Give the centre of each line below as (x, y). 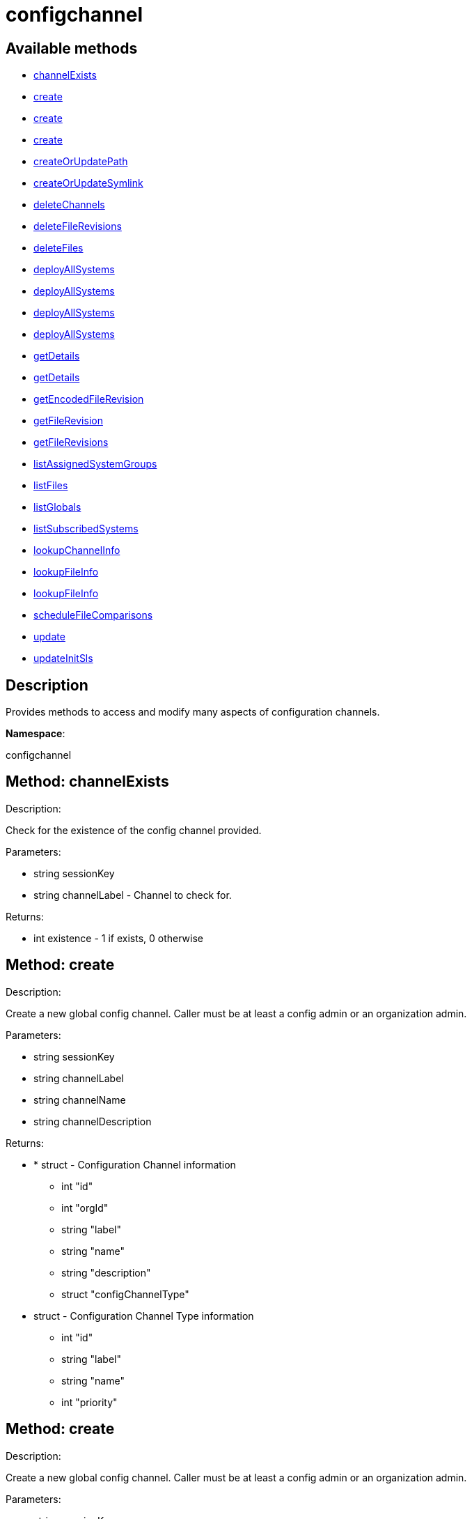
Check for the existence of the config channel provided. (134, 830)
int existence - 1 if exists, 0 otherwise (118, 938)
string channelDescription (93, 1121)
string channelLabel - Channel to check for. (133, 895)
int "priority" (89, 1402)
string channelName (80, 1100)
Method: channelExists (87, 782)
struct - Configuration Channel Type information (144, 1316)
